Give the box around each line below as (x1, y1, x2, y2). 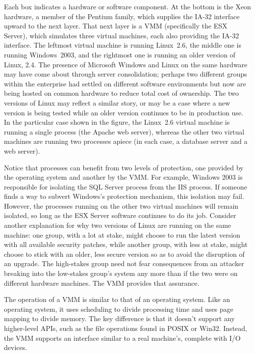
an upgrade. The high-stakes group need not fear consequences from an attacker (4, 258, 244, 269)
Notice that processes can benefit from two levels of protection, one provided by (4, 162, 244, 172)
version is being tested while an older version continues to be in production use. (4, 107, 243, 117)
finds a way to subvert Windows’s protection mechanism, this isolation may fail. (4, 191, 244, 201)
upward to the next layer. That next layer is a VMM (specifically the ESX (4, 21, 228, 31)
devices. (4, 342, 27, 353)
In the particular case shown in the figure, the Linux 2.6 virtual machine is (4, 117, 230, 127)
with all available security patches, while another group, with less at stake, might (4, 239, 248, 249)
